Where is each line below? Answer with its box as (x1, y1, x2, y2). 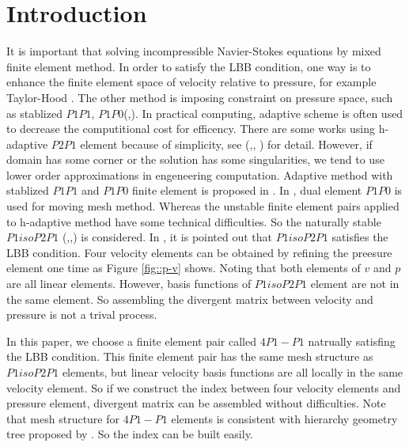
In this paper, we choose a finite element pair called (6, 332, 256, 349)
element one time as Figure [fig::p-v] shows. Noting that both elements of (6, 259, 361, 276)
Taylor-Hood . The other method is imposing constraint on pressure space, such (6, 89, 393, 105)
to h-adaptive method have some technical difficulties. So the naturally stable (6, 213, 381, 229)
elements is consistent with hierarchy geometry (171, 410, 398, 426)
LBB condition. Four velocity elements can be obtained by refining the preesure (6, 244, 392, 260)
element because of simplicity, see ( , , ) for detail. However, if (80, 135, 373, 152)
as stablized (6, 104, 62, 121)
